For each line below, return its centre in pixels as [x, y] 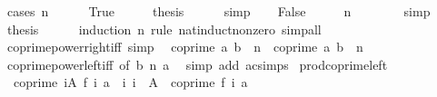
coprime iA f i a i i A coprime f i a [130, 82]
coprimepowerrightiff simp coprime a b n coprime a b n [185, 47]
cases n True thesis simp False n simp [218, 11]
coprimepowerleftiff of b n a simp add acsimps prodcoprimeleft [197, 64]
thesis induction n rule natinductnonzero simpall [164, 29]
